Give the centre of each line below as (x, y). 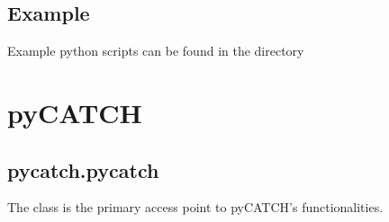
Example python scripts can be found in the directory (156, 51)
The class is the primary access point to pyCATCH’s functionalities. (195, 207)
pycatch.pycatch (83, 169)
